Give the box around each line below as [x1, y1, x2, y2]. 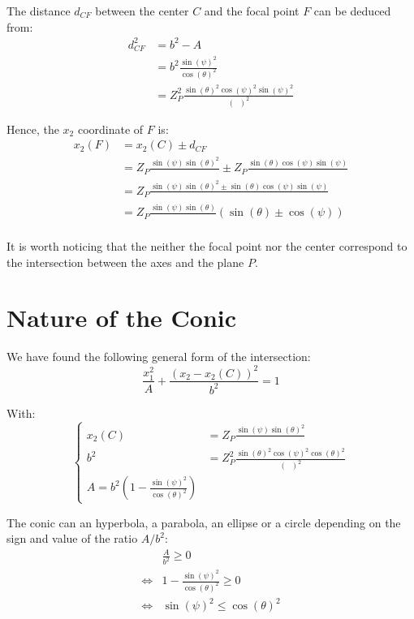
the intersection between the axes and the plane [6, 253, 244, 270]
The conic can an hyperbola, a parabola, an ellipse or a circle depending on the [6, 514, 401, 531]
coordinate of [77, 120, 144, 137]
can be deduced [313, 2, 391, 19]
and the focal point [204, 2, 300, 19]
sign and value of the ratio [6, 530, 138, 547]
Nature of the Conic [6, 301, 237, 334]
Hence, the [6, 120, 59, 137]
